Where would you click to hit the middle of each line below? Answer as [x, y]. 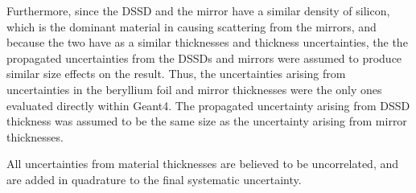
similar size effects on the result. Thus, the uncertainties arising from [176, 74]
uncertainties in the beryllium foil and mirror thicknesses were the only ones [194, 89]
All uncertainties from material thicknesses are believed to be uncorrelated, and [203, 164]
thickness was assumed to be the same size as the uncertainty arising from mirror [207, 121]
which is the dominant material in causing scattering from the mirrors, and [192, 26]
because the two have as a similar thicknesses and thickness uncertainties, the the [207, 42]
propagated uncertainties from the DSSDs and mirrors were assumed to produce [204, 57]
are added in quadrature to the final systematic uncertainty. [154, 179]
